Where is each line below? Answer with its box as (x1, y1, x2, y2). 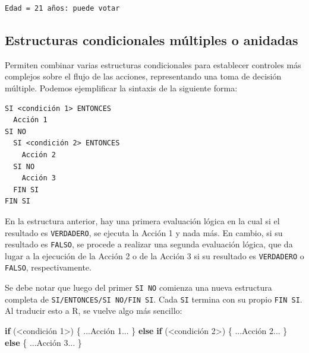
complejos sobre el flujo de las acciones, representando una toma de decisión (5, 70, 282, 82)
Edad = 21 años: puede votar (5, 4, 120, 12)
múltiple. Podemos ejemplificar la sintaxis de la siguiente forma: (5, 81, 238, 94)
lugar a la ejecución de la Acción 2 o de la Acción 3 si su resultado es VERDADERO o (5, 249, 304, 262)
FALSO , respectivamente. (5, 261, 92, 274)
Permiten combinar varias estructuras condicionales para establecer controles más (5, 58, 301, 71)
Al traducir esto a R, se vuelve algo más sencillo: (5, 304, 182, 317)
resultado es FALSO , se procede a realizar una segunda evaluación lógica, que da (5, 238, 293, 250)
